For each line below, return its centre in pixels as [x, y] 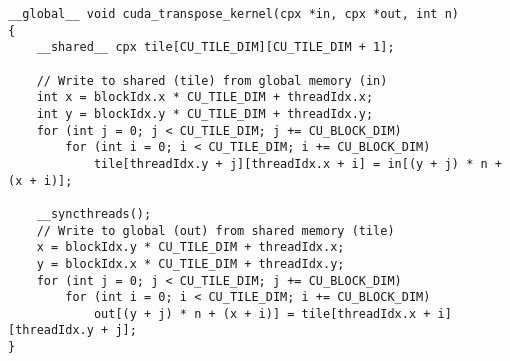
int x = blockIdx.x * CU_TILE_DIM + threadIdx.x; [205, 97]
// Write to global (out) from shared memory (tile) [215, 230]
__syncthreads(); [94, 213]
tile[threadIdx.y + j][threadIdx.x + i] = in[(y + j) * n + [297, 163]
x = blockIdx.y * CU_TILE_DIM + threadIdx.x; [190, 247]
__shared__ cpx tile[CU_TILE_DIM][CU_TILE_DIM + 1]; [215, 47]
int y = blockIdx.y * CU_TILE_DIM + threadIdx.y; [205, 113]
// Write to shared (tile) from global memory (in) [212, 80]
